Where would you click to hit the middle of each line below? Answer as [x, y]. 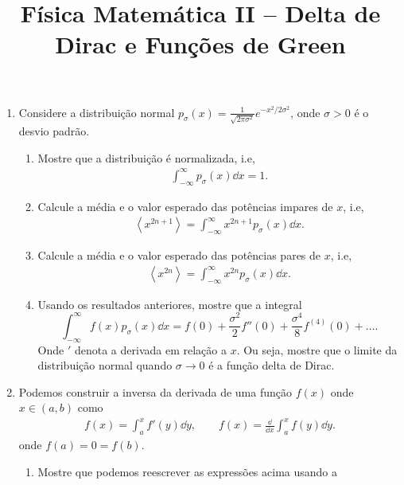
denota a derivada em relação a [150, 349]
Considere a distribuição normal [97, 112]
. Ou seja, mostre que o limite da [317, 349]
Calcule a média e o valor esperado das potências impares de [185, 206]
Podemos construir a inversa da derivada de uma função [155, 391]
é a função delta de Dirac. [272, 365]
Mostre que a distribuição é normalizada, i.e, [146, 157]
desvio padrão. [54, 131]
